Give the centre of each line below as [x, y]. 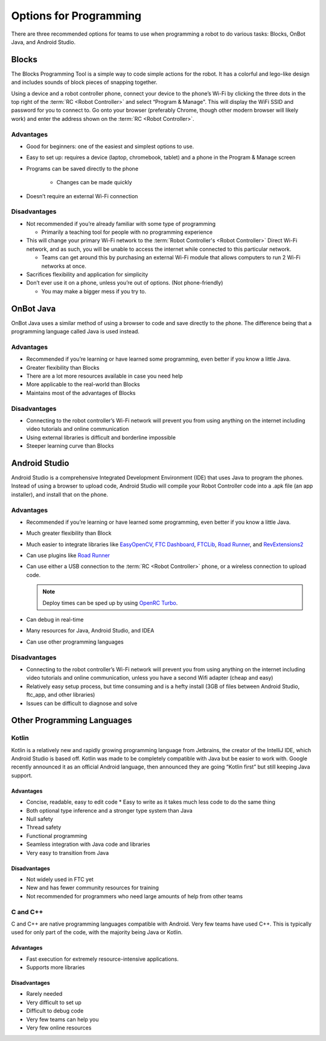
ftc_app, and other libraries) [61, 695]
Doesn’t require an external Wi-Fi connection [82, 196]
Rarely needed [44, 994]
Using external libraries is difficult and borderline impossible [101, 437]
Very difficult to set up [54, 1002]
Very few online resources [59, 1028]
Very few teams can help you [62, 1019]
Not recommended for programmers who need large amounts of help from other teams [135, 896]
